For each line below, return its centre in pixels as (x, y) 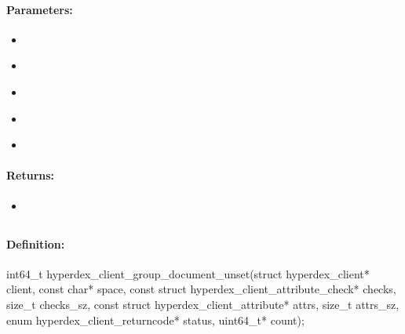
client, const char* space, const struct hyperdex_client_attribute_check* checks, (201, 289)
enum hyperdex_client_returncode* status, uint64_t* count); (155, 319)
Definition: (36, 243)
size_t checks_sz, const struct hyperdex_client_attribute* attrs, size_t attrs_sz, (203, 304)
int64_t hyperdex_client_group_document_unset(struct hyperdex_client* (188, 273)
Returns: (31, 175)
